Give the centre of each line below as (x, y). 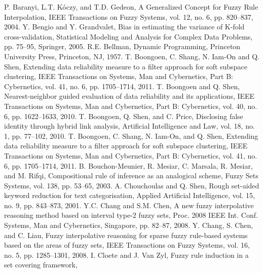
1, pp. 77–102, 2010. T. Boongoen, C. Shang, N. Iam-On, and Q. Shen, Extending (131, 135)
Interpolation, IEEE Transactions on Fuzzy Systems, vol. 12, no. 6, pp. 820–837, (129, 16)
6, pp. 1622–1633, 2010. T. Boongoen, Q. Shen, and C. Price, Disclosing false (124, 116)
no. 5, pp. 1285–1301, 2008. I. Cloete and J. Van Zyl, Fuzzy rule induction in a (126, 255)
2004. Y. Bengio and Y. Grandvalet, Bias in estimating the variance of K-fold (124, 27)
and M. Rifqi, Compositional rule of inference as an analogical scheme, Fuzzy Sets (131, 175)
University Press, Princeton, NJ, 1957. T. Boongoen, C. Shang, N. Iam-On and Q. (132, 56)
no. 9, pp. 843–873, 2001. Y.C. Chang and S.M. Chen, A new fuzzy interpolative (129, 205)
